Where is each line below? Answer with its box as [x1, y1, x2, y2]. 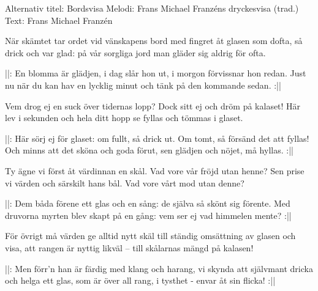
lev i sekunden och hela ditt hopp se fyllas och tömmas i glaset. [5, 111, 243, 124]
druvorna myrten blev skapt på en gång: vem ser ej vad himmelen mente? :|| [5, 208, 292, 221]
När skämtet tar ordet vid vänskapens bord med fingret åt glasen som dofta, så [5, 34, 303, 47]
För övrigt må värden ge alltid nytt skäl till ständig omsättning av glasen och [5, 229, 296, 242]
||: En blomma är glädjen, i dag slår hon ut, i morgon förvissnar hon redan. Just [5, 67, 306, 79]
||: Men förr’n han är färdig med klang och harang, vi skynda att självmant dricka [5, 262, 313, 274]
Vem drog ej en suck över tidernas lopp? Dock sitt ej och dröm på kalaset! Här [5, 99, 301, 112]
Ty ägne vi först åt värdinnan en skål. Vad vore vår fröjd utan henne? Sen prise [5, 164, 305, 177]
